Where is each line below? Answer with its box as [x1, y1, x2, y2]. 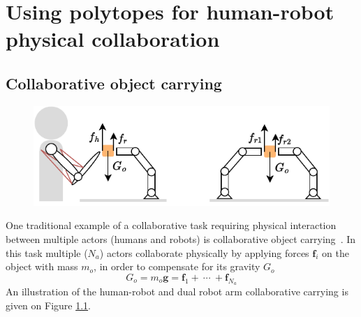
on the [322, 245, 349, 260]
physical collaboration [6, 24, 220, 53]
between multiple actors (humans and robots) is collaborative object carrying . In [6, 232, 356, 246]
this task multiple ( [6, 245, 88, 260]
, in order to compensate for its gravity [94, 259, 260, 274]
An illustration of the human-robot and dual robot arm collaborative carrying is [6, 284, 348, 299]
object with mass [6, 259, 78, 274]
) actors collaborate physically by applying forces [99, 245, 309, 260]
